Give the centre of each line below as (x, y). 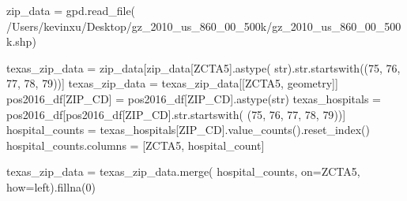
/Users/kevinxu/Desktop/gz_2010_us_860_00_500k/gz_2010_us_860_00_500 (204, 26)
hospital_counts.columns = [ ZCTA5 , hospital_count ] (136, 145)
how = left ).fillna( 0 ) (51, 186)
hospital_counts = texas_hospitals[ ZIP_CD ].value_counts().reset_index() (188, 130)
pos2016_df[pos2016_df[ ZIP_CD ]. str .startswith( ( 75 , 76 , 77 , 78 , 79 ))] (176, 114)
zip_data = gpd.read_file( (71, 10)
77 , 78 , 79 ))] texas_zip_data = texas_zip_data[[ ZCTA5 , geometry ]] (172, 83)
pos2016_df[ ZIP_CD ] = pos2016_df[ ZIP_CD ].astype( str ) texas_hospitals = (194, 98)
